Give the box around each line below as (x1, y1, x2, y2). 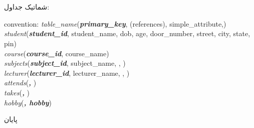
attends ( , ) (4, 77, 37, 88)
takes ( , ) (4, 87, 30, 97)
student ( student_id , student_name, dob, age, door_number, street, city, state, (4, 28, 250, 39)
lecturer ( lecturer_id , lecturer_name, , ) (4, 67, 130, 78)
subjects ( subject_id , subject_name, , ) (4, 58, 126, 68)
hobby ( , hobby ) (4, 97, 52, 107)
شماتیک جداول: (4, 2, 50, 12)
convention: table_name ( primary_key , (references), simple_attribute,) (4, 18, 226, 29)
